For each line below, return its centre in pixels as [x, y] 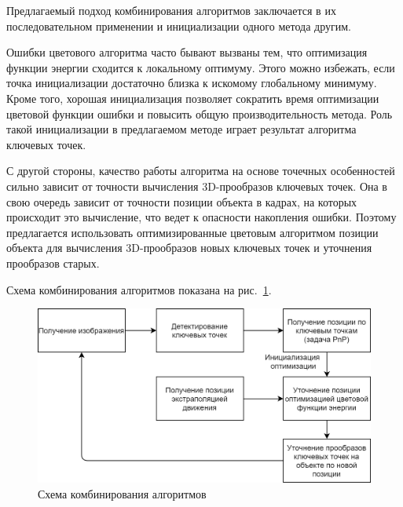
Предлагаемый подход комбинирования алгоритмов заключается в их [171, 10]
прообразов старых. [53, 263]
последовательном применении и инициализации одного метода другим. [179, 26]
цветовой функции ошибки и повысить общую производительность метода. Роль [200, 113]
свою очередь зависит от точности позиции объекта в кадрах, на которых [182, 201]
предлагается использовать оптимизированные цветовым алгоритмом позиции [192, 232]
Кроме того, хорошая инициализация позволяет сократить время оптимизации [193, 98]
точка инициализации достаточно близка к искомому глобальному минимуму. [192, 83]
